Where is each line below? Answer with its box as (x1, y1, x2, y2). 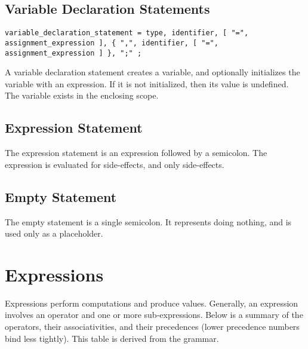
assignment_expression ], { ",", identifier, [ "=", (5, 38, 218, 47)
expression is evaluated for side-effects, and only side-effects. (5, 158, 224, 170)
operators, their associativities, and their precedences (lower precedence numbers (5, 320, 300, 333)
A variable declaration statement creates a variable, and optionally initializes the (5, 66, 300, 78)
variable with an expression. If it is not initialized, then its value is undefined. (5, 77, 289, 90)
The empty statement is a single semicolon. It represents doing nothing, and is (5, 215, 292, 228)
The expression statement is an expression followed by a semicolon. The (5, 146, 267, 159)
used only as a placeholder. (5, 227, 103, 240)
